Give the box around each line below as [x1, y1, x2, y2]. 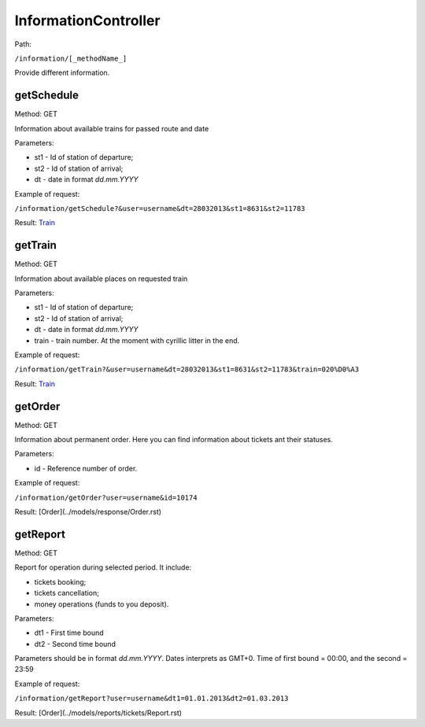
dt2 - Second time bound [34, 639, 116, 648]
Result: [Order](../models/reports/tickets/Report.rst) [14, 708, 183, 718]
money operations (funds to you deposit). [34, 599, 169, 609]
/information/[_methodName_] [14, 54, 128, 63]
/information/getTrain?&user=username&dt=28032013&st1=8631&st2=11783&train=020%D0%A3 [14, 365, 360, 374]
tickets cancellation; [34, 589, 100, 598]
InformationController [14, 12, 161, 29]
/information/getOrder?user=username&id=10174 [14, 493, 198, 502]
